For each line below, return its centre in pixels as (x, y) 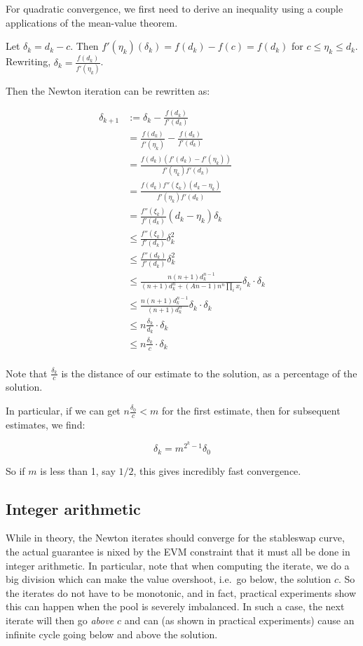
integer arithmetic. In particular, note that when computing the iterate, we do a (178, 565)
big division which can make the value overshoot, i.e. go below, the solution (169, 579)
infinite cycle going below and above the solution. (112, 634)
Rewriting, (28, 61)
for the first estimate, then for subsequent (251, 411)
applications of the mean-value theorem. (92, 22)
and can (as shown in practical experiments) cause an (239, 620)
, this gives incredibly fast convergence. (217, 470)
